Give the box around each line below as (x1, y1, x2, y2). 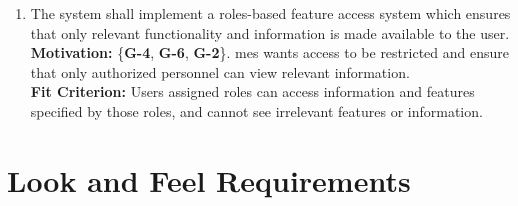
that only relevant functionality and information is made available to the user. (30, 22, 510, 43)
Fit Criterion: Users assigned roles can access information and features (30, 81, 475, 102)
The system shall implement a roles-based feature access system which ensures (30, 3, 511, 23)
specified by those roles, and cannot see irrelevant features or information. (30, 100, 483, 121)
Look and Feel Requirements (7, 159, 411, 200)
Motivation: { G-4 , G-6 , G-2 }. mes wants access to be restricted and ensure (30, 42, 509, 63)
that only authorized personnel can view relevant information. (30, 61, 410, 82)
